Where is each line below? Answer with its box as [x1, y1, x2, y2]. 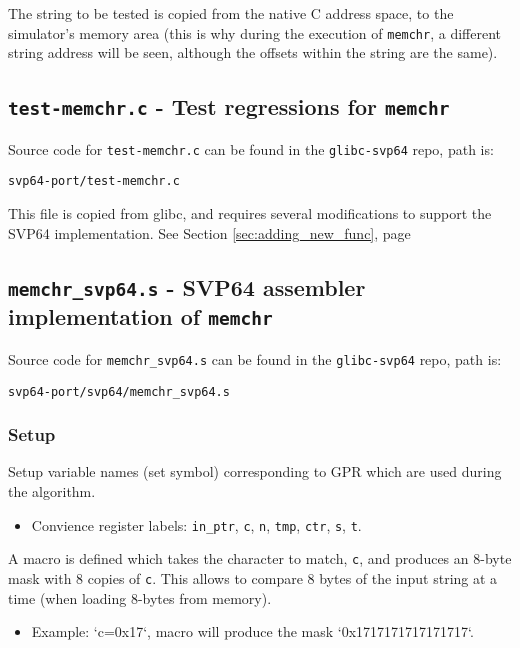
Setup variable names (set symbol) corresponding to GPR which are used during [8, 461, 502, 482]
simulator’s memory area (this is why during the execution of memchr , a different [8, 22, 501, 43]
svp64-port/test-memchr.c [8, 174, 180, 189]
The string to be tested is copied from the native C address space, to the [8, 3, 454, 23]
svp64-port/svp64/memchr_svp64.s [8, 384, 230, 399]
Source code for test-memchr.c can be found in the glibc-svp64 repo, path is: [8, 138, 494, 159]
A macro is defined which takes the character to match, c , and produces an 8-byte [8, 548, 512, 569]
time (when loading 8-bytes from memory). [8, 587, 272, 608]
